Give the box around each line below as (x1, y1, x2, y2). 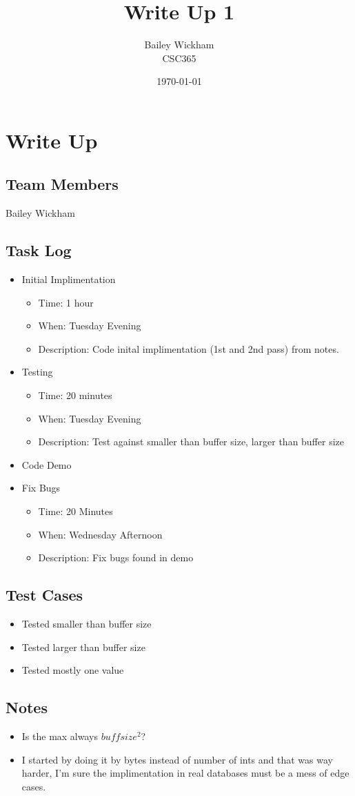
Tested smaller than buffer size (21, 617, 152, 631)
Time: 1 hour (38, 295, 94, 309)
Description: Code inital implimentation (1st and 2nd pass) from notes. (38, 341, 339, 356)
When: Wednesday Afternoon (38, 527, 163, 541)
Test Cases (6, 584, 83, 605)
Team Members (6, 173, 119, 195)
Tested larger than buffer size (21, 639, 145, 654)
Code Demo (21, 457, 72, 472)
